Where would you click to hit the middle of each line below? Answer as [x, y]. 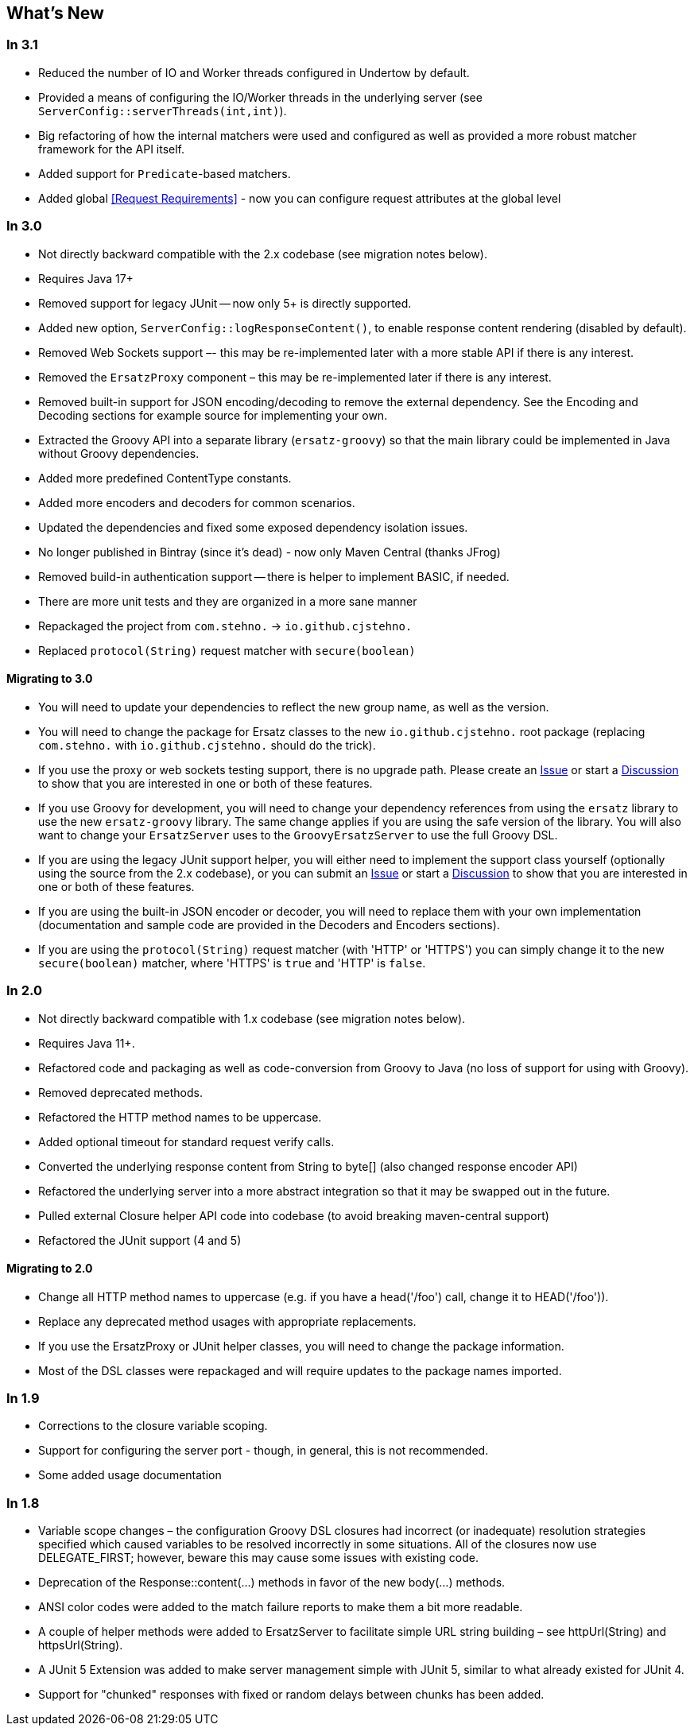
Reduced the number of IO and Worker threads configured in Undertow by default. [254, 72]
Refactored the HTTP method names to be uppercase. [180, 1117]
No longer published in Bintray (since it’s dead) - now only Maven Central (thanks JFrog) [269, 552]
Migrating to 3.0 [50, 679]
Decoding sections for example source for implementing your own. [213, 415]
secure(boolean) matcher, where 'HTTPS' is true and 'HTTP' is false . [232, 963]
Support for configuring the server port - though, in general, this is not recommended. [264, 1451]
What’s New [55, 13]
